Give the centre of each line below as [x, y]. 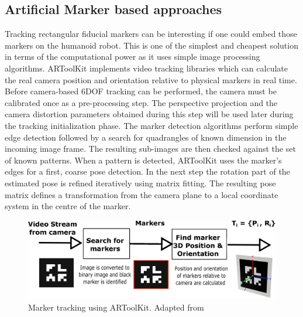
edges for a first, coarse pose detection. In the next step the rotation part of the [147, 171]
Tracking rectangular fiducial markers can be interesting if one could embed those [151, 34]
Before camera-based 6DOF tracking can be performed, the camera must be [141, 91]
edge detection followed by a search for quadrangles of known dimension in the [146, 137]
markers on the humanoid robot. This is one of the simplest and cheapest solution [151, 45]
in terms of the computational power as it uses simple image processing [132, 57]
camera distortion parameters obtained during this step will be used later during [149, 114]
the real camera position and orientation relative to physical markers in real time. [151, 79]
